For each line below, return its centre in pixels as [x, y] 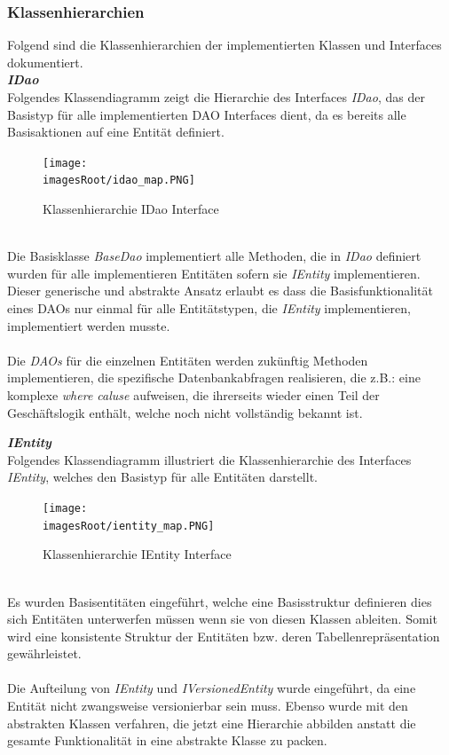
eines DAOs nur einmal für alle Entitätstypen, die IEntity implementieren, [209, 308]
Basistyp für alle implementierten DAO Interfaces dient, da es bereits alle [207, 114]
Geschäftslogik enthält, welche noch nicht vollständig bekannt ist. [185, 412]
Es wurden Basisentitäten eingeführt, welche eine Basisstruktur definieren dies [220, 601]
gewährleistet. [44, 653]
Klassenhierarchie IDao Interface [131, 209]
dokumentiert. [45, 62]
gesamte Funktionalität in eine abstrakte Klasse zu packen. [167, 740]
